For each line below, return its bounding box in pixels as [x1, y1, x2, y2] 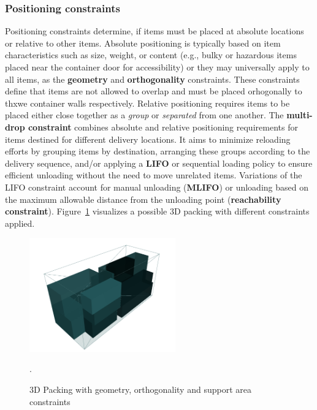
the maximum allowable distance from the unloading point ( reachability [5, 192, 281, 205]
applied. [5, 216, 35, 229]
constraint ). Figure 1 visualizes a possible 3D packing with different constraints [5, 205, 310, 218]
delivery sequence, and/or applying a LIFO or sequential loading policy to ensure [5, 156, 313, 169]
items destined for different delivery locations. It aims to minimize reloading [5, 132, 291, 145]
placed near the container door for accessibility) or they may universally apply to [5, 61, 310, 73]
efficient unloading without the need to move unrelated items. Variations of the [5, 169, 302, 181]
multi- [286, 108, 313, 121]
